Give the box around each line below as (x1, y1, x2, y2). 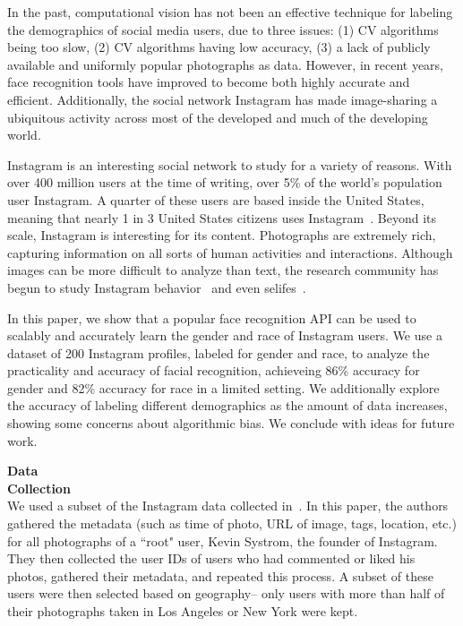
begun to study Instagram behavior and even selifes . (7, 278, 306, 296)
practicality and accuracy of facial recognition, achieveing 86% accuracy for (7, 361, 420, 380)
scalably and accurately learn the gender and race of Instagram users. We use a (7, 326, 442, 345)
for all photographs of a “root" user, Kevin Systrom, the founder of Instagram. (7, 531, 438, 550)
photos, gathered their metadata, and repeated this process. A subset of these (7, 566, 433, 585)
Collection (7, 478, 71, 497)
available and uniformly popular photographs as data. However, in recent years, (7, 55, 444, 73)
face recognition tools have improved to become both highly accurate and (7, 73, 410, 91)
